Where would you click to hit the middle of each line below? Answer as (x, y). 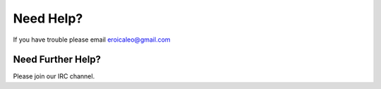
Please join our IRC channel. (54, 76)
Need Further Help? (57, 60)
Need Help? (48, 18)
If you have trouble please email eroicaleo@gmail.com (92, 40)
